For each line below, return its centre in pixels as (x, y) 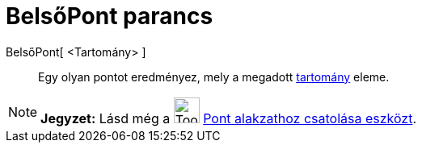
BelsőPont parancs (110, 16)
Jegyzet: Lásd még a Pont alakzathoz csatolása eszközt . (229, 118)
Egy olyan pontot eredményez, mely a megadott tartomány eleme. (214, 77)
